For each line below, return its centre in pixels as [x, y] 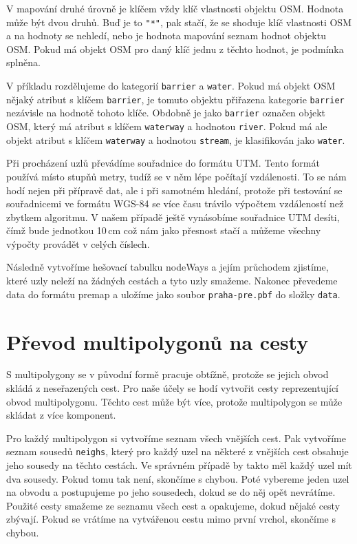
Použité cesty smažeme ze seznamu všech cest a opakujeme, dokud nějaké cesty [173, 505]
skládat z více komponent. [61, 415]
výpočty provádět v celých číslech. [78, 243]
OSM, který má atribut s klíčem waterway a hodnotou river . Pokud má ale [167, 126]
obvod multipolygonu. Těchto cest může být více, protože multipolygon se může [174, 401]
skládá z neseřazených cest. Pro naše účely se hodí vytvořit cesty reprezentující [173, 388]
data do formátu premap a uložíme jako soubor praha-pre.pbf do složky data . [173, 294]
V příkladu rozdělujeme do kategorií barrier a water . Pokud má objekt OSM [171, 86]
